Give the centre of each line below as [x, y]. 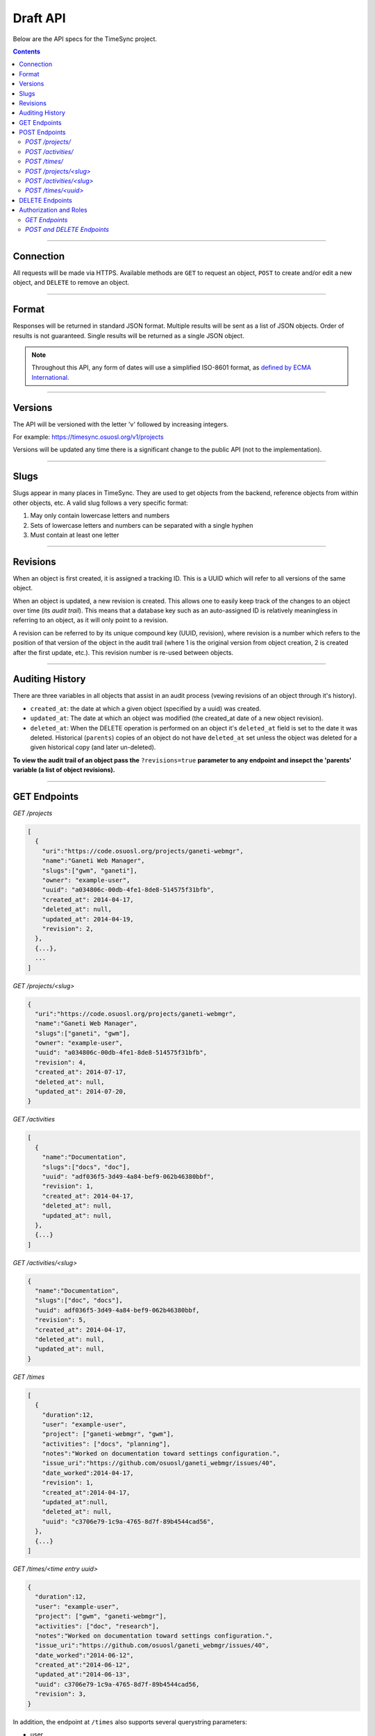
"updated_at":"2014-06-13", [83, 1675]
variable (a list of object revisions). [64, 770]
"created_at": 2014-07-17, [81, 1072]
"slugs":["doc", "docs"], [79, 1301]
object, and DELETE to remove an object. [71, 283]
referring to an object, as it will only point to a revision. [91, 620]
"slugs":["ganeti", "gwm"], [83, 1033]
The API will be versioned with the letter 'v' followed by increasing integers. [121, 424]
